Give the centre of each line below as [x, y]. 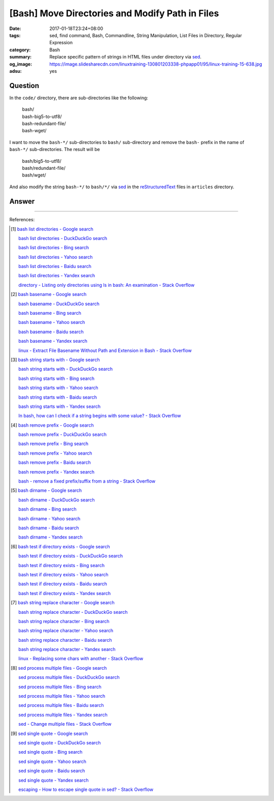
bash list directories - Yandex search [57, 276]
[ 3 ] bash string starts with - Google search [55, 360]
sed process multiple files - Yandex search [63, 715]
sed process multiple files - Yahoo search [62, 696]
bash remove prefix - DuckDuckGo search [62, 434]
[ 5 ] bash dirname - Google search [46, 490]
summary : [21, 57]
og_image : [21, 64]
